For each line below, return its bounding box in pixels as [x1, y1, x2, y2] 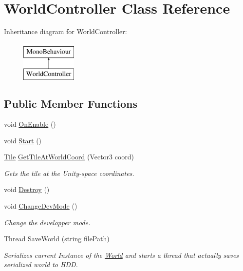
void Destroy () [4, 184, 50, 194]
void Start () [4, 135, 42, 145]
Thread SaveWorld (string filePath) [4, 233, 110, 244]
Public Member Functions [4, 96, 137, 111]
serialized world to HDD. [4, 259, 78, 270]
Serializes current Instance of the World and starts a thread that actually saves [4, 250, 239, 260]
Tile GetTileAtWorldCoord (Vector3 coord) [4, 152, 134, 162]
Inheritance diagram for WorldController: [4, 26, 127, 37]
